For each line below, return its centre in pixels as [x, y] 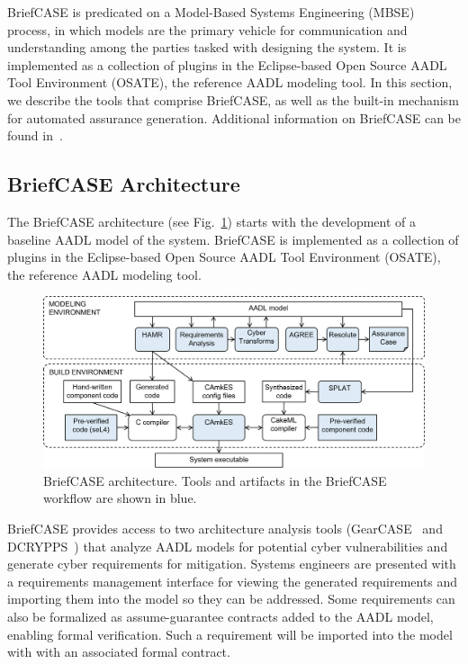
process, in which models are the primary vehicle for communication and [207, 29]
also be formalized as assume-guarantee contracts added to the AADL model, [220, 616]
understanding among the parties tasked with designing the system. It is [207, 47]
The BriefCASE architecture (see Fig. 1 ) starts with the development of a [211, 221]
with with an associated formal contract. [119, 652]
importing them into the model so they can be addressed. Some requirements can [231, 599]
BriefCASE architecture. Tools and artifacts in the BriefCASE [215, 480]
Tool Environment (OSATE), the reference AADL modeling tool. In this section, [230, 82]
